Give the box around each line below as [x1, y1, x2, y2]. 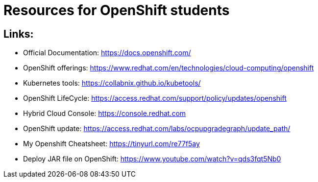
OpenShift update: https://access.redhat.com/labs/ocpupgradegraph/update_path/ [23, 124, 291, 133]
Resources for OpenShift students [3, 2, 230, 19]
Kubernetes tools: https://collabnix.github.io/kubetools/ [23, 79, 201, 88]
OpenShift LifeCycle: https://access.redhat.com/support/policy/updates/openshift [23, 94, 287, 103]
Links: [3, 27, 34, 40]
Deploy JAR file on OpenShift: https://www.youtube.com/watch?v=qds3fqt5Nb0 [23, 155, 281, 163]
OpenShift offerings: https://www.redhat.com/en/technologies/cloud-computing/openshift [23, 64, 314, 72]
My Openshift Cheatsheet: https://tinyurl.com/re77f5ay [23, 139, 200, 148]
